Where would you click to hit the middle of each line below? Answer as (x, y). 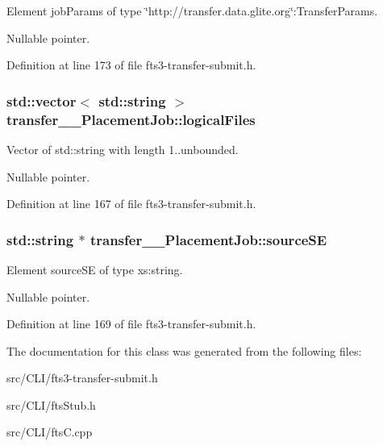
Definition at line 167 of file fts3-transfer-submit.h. (131, 204)
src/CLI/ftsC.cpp (50, 432)
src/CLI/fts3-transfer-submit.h (82, 378)
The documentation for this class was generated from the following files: (184, 350)
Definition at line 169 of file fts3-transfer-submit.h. (131, 324)
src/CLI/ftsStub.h (51, 404)
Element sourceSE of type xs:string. (95, 269)
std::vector (42, 100)
